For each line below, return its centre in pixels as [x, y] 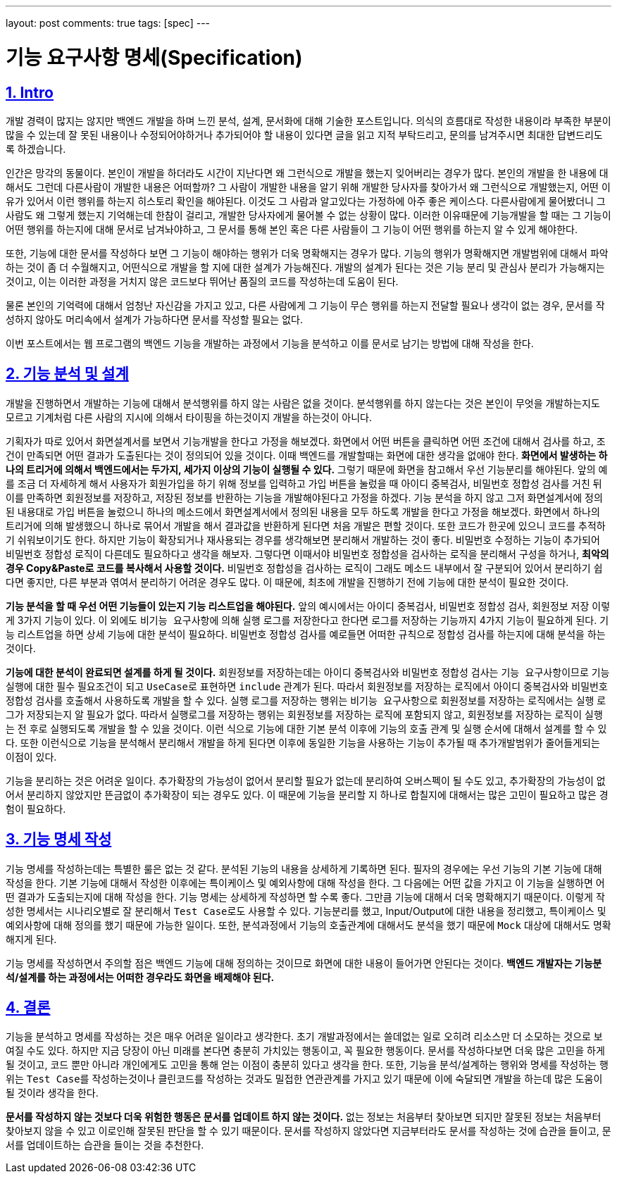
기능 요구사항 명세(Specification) [154, 57]
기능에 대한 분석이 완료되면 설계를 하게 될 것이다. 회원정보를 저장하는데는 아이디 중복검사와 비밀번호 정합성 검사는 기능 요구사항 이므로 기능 [308, 672]
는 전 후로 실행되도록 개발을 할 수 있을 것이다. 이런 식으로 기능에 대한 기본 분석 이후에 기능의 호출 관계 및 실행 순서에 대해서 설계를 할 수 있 [306, 728]
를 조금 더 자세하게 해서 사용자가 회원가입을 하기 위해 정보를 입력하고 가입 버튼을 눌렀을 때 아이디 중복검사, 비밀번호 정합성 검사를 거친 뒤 [304, 483]
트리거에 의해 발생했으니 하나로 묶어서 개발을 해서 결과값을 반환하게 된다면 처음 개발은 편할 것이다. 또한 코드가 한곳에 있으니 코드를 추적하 [306, 525]
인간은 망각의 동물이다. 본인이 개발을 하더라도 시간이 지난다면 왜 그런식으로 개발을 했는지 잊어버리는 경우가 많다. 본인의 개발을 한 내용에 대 [307, 173]
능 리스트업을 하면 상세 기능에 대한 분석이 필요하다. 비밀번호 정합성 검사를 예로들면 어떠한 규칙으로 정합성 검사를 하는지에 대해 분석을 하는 [306, 634]
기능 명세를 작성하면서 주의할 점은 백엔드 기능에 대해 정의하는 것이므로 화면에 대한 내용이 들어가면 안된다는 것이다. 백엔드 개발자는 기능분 [304, 963]
